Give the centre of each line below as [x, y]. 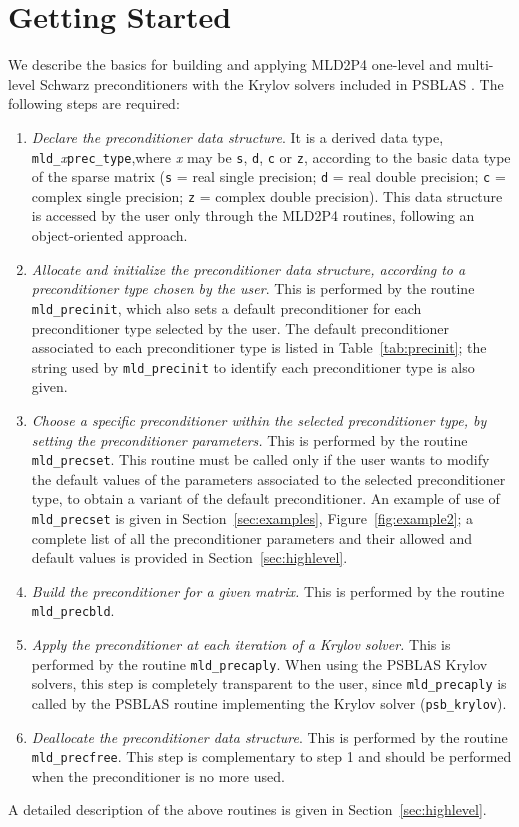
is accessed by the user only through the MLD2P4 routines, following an [253, 215]
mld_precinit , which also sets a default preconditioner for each [226, 307]
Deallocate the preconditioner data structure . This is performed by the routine [269, 736]
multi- [475, 64]
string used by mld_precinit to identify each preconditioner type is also [253, 366]
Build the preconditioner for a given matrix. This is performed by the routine [268, 590]
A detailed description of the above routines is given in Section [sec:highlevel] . [247, 809]
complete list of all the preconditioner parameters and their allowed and [251, 537]
